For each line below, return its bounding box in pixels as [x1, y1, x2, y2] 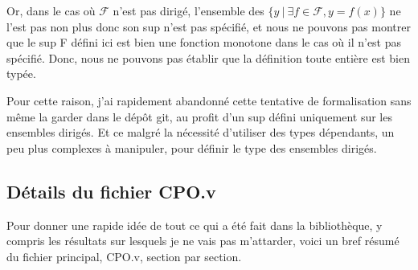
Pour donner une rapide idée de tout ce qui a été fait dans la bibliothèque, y [6, 216, 383, 233]
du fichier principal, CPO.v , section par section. [6, 247, 242, 264]
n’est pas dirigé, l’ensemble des [113, 2, 264, 18]
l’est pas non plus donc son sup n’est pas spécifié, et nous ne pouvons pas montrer [6, 18, 411, 35]
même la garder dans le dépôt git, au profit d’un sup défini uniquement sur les [6, 108, 392, 125]
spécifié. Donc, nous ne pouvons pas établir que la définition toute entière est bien [6, 49, 410, 66]
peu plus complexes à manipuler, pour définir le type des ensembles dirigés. [6, 139, 377, 156]
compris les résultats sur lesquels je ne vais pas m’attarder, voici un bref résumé [6, 232, 400, 249]
